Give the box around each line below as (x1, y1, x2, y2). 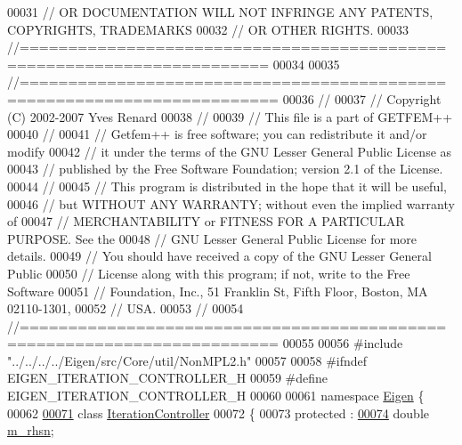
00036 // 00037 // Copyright (282, 89, 442, 108)
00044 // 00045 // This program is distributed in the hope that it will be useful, (7, 176, 447, 195)
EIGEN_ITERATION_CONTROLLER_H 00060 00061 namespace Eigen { (7, 386, 425, 405)
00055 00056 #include (282, 334, 403, 352)
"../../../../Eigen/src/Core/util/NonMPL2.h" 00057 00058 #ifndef (7, 351, 368, 369)
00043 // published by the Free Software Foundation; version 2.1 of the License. (7, 159, 443, 178)
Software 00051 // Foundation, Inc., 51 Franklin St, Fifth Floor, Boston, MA (7, 281, 428, 300)
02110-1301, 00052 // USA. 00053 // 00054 (7, 299, 244, 318)
